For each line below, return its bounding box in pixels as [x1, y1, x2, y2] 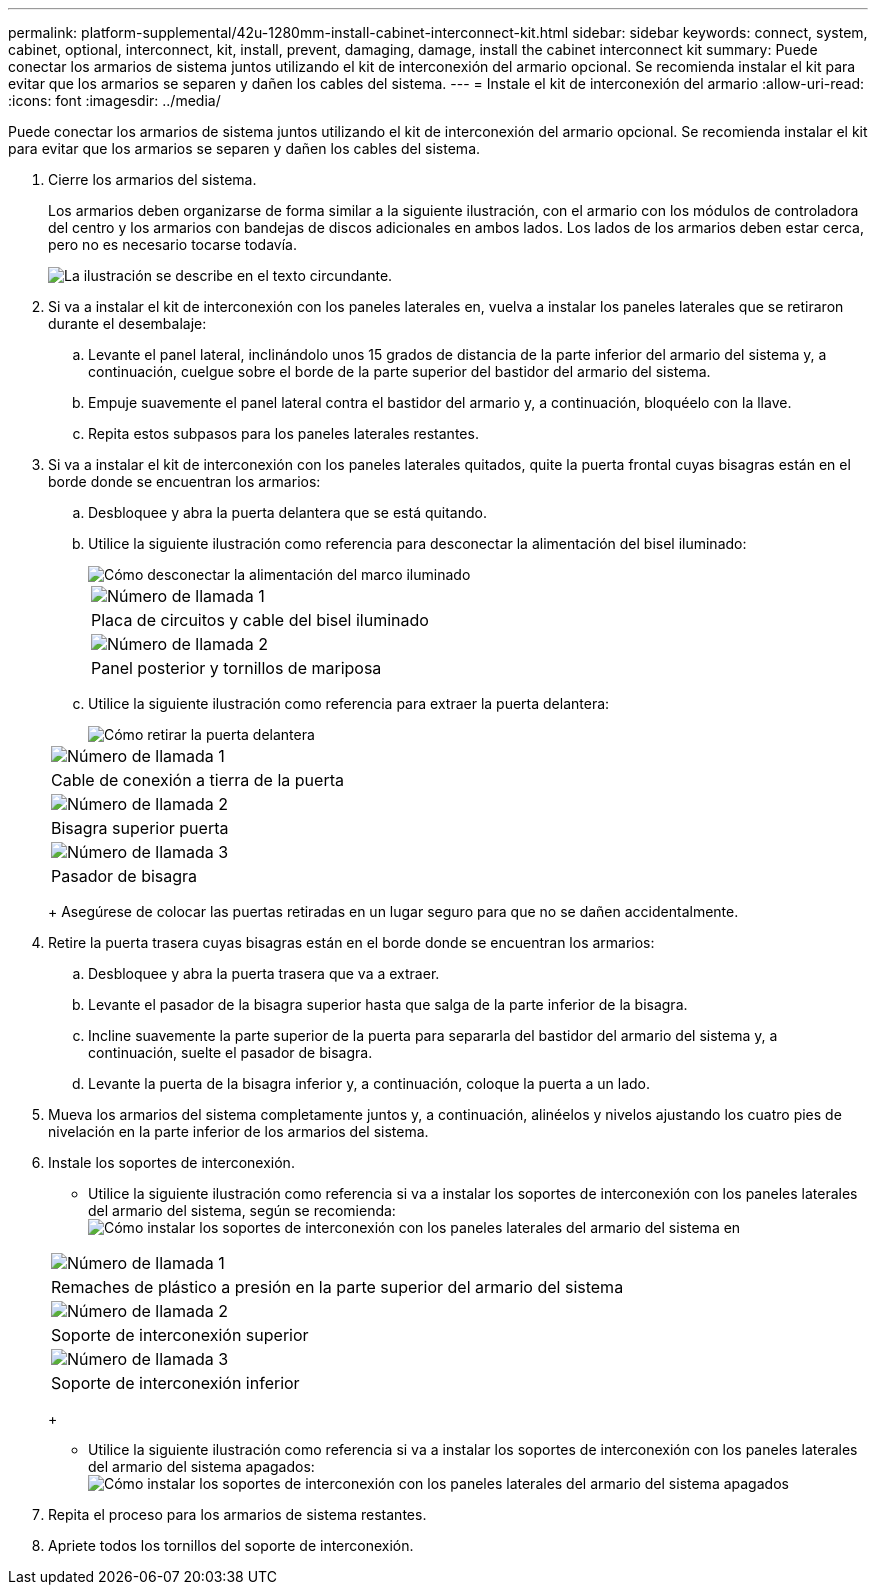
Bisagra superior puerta [51, 818, 229, 838]
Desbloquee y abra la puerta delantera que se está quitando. [88, 504, 487, 521]
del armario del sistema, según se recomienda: [88, 1202, 396, 1219]
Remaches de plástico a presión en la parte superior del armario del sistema [51, 1277, 624, 1297]
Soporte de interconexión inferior [51, 1373, 300, 1393]
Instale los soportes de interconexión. [48, 1154, 295, 1171]
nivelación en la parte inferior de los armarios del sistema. [48, 1123, 429, 1140]
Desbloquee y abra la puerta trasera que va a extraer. [88, 965, 440, 982]
